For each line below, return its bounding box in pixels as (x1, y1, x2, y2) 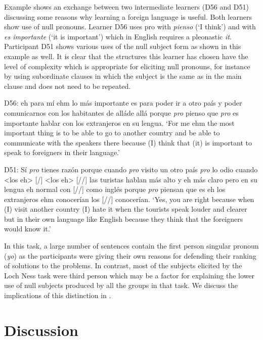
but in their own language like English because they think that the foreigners (4, 213, 243, 224)
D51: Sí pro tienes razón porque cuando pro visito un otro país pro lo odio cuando (4, 164, 258, 174)
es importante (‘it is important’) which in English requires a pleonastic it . (4, 31, 232, 41)
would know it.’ (4, 223, 51, 234)
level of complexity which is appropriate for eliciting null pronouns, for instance (4, 61, 250, 71)
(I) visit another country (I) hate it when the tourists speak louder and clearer (4, 204, 247, 214)
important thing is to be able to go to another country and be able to (4, 127, 220, 138)
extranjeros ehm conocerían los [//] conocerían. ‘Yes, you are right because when (4, 193, 254, 204)
